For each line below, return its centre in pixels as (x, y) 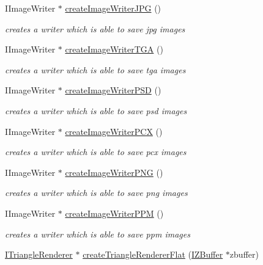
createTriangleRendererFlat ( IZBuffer (153, 254)
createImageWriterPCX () (114, 131)
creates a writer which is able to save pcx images (96, 152)
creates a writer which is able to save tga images (95, 69)
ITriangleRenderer (39, 254)
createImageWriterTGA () (114, 49)
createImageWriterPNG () (114, 172)
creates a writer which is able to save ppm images (98, 234)
